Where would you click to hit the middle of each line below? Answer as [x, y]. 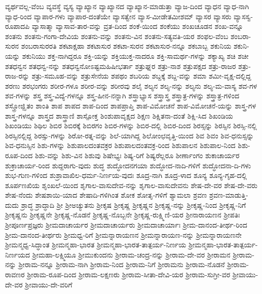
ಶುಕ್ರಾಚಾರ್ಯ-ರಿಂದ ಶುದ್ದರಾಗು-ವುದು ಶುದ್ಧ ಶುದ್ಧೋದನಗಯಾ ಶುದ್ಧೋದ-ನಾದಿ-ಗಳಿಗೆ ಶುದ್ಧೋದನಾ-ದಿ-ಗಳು [128, 165]
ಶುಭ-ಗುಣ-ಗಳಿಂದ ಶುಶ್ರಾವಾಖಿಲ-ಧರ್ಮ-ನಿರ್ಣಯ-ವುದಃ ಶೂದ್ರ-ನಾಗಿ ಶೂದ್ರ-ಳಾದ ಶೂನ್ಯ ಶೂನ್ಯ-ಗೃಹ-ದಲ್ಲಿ [126, 175]
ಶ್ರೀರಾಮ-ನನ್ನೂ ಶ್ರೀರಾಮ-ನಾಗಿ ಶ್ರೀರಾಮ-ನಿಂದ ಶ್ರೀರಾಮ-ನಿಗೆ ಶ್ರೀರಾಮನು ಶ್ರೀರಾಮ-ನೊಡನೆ [122, 264]
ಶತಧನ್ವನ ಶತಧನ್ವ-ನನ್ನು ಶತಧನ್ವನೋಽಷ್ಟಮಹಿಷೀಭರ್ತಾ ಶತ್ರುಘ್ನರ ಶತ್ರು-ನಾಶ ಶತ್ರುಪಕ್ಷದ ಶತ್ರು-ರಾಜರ [121, 66]
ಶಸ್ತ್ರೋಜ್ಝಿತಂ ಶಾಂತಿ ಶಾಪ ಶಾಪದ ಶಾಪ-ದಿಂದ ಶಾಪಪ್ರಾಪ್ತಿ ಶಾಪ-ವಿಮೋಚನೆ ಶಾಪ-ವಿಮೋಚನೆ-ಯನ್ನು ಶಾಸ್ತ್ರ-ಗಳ [131, 105]
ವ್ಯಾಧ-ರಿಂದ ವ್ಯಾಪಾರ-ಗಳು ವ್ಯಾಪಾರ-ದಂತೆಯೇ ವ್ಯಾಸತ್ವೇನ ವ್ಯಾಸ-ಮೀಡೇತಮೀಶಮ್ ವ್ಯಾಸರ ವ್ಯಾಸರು [118, 16]
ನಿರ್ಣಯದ [17, 254]
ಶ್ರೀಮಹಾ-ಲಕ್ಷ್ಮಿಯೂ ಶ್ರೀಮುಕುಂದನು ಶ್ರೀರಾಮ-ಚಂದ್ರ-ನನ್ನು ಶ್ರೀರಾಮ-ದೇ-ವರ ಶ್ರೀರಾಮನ [131, 254]
